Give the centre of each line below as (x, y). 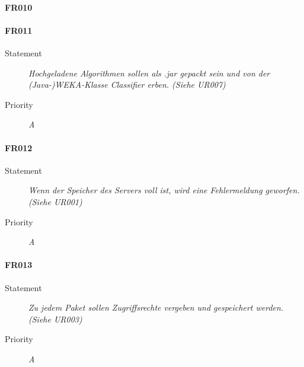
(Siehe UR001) (55, 201)
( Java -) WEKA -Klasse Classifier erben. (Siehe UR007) (127, 84)
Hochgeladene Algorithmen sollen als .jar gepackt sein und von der (149, 73)
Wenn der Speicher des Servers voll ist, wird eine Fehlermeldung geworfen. (164, 190)
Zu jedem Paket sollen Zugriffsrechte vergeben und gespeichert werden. (156, 307)
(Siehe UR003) (55, 319)
